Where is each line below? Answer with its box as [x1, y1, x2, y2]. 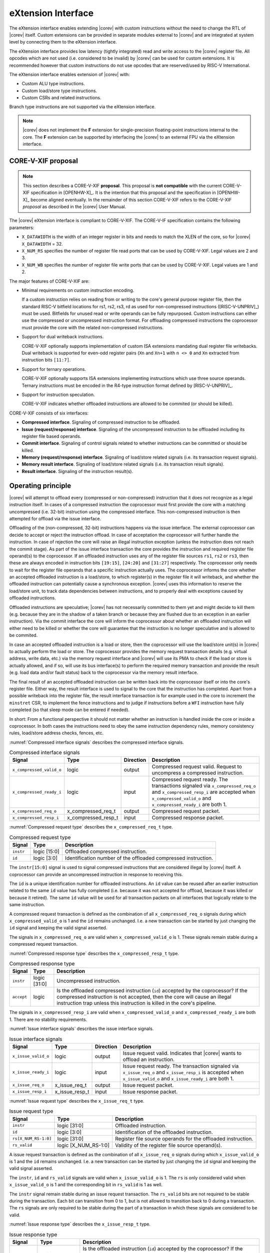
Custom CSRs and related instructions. [21, 95, 101, 101]
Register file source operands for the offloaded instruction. [115, 1135, 253, 1142]
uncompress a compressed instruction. [151, 769, 244, 776]
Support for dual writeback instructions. [21, 334, 104, 340]
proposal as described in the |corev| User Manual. [22, 203, 126, 210]
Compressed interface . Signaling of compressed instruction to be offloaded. [21, 419, 180, 426]
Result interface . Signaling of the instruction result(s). [21, 468, 133, 474]
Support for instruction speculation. [21, 391, 95, 397]
